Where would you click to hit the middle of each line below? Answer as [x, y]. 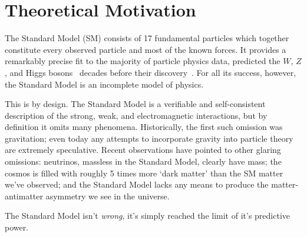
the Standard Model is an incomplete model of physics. [104, 84]
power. [17, 227]
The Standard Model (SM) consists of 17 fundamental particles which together [147, 38]
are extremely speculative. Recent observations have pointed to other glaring [143, 150]
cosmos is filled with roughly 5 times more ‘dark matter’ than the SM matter [144, 173]
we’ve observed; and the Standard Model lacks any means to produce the [137, 184]
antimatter [24, 196]
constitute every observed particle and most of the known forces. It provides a [146, 49]
